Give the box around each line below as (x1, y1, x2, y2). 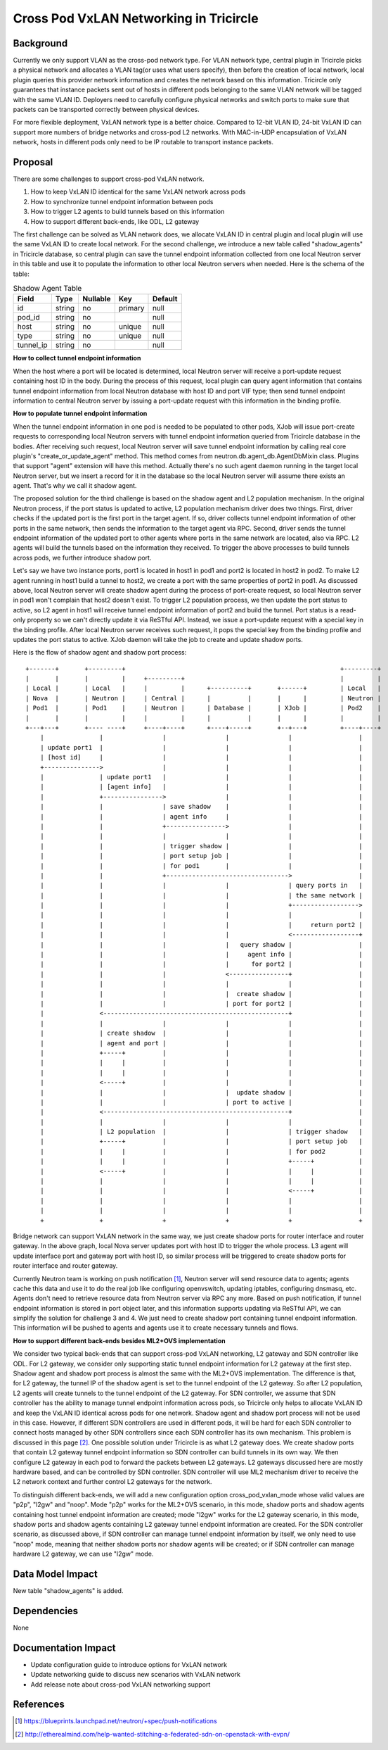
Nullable (82, 294, 112, 304)
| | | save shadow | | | (39, 802, 363, 811)
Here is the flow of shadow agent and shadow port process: (13, 648, 187, 657)
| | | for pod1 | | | (39, 862, 363, 869)
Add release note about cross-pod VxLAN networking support (30, 1680, 211, 1689)
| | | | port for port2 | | (39, 1000, 363, 1007)
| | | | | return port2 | (39, 921, 363, 928)
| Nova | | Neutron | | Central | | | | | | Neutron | (25, 694, 382, 702)
